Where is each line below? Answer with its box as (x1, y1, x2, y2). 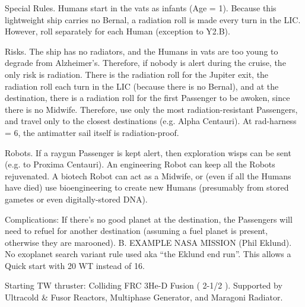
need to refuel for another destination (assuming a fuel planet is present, (5, 224, 268, 237)
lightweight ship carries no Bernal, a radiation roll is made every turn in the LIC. (5, 13, 301, 26)
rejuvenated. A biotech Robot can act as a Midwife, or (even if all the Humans (5, 169, 291, 182)
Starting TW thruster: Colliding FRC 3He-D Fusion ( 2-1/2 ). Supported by (5, 279, 282, 292)
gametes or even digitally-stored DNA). (5, 192, 148, 205)
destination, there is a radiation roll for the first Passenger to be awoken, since (5, 91, 290, 104)
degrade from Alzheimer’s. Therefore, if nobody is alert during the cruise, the (5, 56, 286, 69)
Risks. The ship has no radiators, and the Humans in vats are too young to (5, 45, 278, 57)
